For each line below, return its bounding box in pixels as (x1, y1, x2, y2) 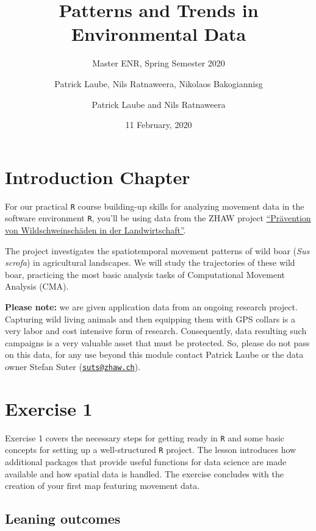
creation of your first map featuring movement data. (5, 479, 200, 492)
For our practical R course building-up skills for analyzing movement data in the (5, 199, 304, 212)
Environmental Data (71, 21, 246, 46)
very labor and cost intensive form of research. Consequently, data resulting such (5, 324, 307, 337)
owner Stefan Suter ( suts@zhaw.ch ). (5, 360, 141, 372)
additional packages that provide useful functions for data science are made (5, 455, 287, 468)
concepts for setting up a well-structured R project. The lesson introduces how (5, 443, 296, 456)
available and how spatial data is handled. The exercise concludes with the (5, 467, 284, 480)
